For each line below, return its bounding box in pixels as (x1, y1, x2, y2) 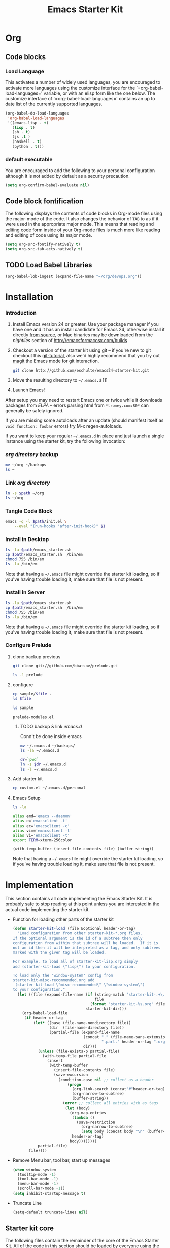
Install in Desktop (5, 535, 49, 543)
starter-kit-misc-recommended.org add (12, 978, 95, 983)
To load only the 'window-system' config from (12, 973, 113, 978)
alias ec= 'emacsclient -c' (12, 823, 70, 828)
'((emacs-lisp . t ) (7, 120, 49, 125)
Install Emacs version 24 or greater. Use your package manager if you (12, 321, 159, 327)
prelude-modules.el (12, 715, 54, 720)
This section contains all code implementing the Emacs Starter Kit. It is (5, 896, 153, 902)
